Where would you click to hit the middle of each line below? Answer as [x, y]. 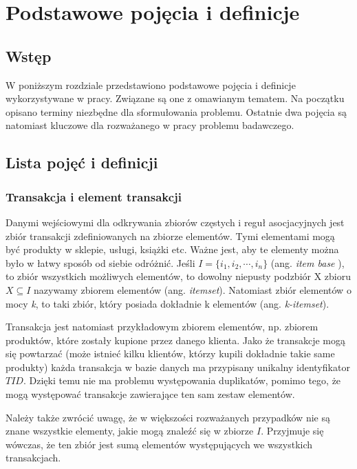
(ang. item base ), [307, 262]
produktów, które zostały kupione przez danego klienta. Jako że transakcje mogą [176, 340]
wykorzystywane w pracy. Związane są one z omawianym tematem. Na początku [175, 98]
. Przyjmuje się [292, 431]
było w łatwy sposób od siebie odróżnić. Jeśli [100, 262]
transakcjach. [33, 458]
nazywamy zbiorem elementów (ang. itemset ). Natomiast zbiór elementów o [193, 289]
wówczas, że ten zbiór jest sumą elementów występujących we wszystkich [159, 444]
